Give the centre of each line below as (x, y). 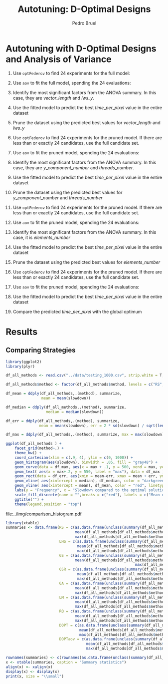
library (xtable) (22, 523)
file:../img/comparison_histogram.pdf (44, 514)
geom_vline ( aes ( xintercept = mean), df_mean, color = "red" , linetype (90, 486)
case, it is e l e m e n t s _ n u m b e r (42, 237)
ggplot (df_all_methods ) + (34, 444)
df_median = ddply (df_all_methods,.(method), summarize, (66, 407)
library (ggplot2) (24, 362)
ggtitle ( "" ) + (29, 499)
